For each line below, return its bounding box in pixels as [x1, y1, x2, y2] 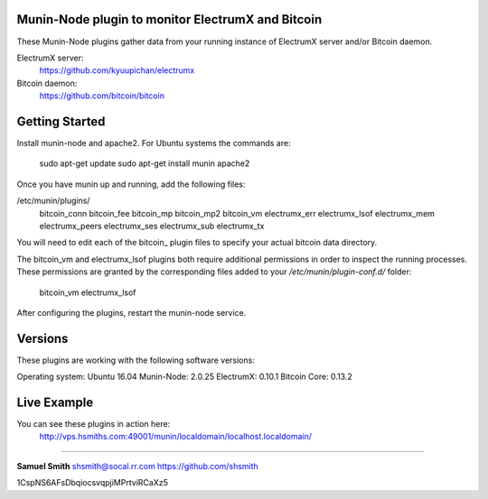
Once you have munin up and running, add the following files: [16, 179, 246, 189]
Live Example [16, 395, 94, 410]
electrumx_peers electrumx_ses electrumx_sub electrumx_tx [39, 220, 265, 231]
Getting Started [16, 114, 106, 129]
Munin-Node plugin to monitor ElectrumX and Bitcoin [16, 12, 323, 27]
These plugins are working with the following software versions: [16, 355, 255, 365]
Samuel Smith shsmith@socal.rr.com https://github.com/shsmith [16, 460, 259, 471]
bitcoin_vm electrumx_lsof [39, 287, 136, 298]
